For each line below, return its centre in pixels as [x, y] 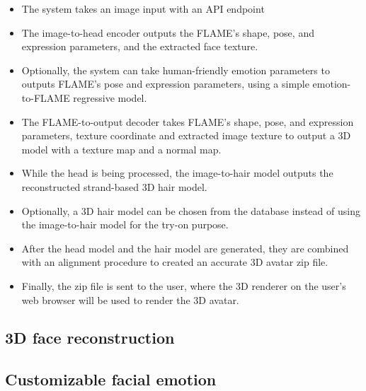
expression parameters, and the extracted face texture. [140, 46]
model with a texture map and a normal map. [121, 149]
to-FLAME [46, 97]
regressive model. [110, 97]
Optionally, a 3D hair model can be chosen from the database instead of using [191, 210]
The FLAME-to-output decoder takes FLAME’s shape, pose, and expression [188, 121]
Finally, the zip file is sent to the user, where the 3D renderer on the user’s [184, 285]
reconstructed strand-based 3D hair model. [114, 186]
